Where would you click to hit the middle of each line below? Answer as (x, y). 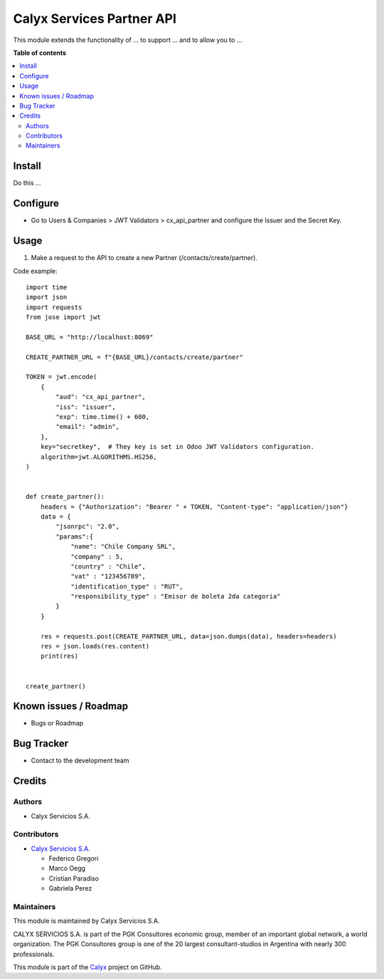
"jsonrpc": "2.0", (88, 527)
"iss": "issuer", (86, 407)
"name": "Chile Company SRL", (123, 547)
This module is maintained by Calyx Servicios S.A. (86, 921)
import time (47, 287)
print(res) (59, 656)
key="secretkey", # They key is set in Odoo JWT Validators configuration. (177, 447)
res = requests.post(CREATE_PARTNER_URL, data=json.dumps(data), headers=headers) (188, 636)
